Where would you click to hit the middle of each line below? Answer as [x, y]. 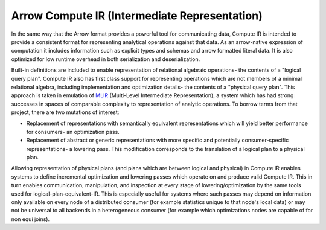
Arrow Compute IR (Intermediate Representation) [137, 16]
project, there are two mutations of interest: [65, 112]
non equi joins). [30, 219]
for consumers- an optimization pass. [73, 132]
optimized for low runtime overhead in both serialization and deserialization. [106, 59]
